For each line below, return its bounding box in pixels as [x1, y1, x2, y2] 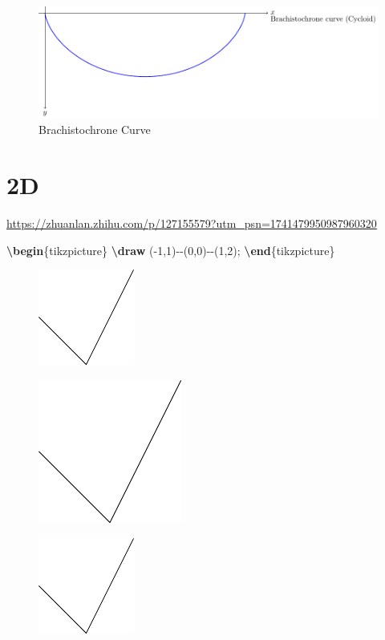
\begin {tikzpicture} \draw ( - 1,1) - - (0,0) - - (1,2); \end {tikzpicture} [6, 241, 335, 258]
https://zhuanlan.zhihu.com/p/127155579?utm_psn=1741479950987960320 [6, 215, 377, 232]
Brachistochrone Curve [38, 121, 151, 138]
